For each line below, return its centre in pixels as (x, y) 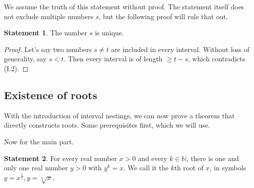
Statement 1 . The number (46, 33)
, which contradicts (216, 59)
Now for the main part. (39, 141)
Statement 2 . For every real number (60, 158)
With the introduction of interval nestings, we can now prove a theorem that (119, 115)
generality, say (25, 59)
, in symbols (228, 168)
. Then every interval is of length (113, 59)
